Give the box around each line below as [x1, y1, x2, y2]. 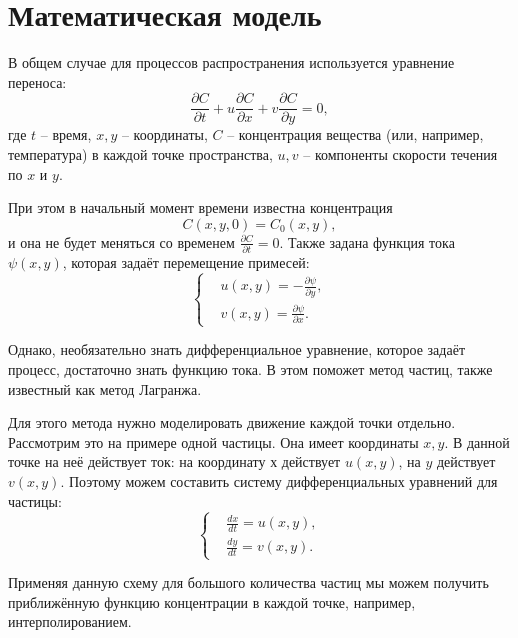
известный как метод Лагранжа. [8, 378, 202, 399]
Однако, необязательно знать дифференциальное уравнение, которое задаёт [8, 339, 466, 360]
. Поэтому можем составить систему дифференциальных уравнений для [60, 471, 498, 492]
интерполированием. [8, 611, 132, 632]
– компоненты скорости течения [303, 143, 498, 164]
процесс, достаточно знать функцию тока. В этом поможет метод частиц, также [8, 359, 493, 380]
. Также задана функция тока [279, 231, 455, 252]
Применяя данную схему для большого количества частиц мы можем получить [8, 572, 489, 593]
